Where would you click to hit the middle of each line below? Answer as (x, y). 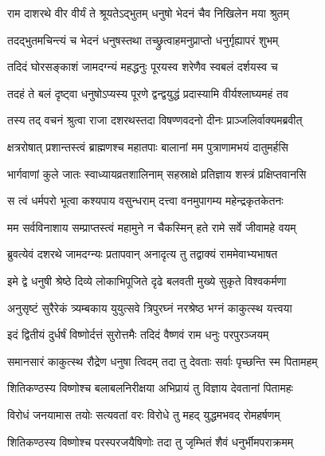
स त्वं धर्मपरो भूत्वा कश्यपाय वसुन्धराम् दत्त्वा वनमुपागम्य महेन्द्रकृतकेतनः (145, 200)
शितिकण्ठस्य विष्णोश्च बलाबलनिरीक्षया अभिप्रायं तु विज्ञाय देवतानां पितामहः (150, 388)
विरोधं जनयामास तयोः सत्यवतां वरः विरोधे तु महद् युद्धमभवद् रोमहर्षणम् (144, 414)
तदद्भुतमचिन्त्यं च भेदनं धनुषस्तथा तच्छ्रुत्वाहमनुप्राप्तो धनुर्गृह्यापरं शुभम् (143, 39)
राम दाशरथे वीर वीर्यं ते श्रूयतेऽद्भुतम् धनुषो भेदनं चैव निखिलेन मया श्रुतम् (148, 13)
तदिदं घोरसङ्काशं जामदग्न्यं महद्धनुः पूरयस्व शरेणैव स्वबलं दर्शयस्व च (143, 67)
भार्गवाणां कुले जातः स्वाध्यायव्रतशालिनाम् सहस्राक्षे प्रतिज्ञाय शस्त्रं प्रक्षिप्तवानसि (157, 173)
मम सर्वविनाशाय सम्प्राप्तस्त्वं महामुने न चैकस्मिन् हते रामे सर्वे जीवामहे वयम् (152, 227)
